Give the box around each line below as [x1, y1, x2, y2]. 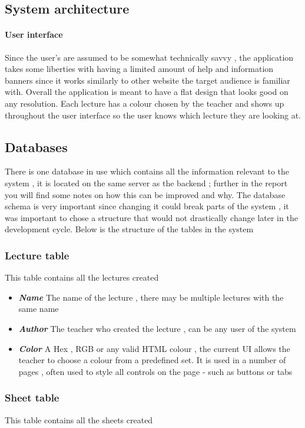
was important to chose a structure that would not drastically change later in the [5, 211, 298, 223]
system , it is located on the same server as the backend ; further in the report [5, 176, 288, 189]
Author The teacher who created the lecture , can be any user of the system [18, 322, 296, 334]
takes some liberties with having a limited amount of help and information [5, 62, 274, 75]
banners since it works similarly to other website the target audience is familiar [5, 74, 290, 86]
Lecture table [5, 248, 69, 262]
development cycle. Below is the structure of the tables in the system [5, 223, 254, 235]
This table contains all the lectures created [5, 271, 159, 284]
